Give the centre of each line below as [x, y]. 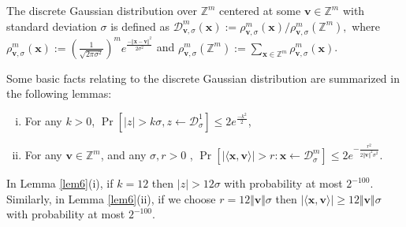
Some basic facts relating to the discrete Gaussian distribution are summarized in [203, 78]
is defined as [140, 26]
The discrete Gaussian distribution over [102, 10]
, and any [123, 155]
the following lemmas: [59, 93]
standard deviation [52, 26]
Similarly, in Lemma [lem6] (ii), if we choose [111, 198]
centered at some [260, 10]
